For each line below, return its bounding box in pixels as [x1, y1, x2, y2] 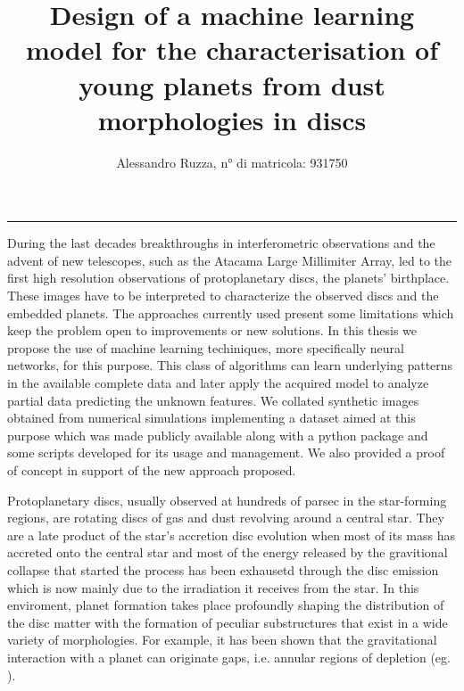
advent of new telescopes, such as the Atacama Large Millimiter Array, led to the [7, 251, 452, 269]
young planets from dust [79, 66, 385, 103]
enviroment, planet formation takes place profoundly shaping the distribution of [7, 596, 444, 614]
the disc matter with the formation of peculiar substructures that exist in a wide [7, 613, 448, 631]
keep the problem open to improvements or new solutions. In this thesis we [7, 321, 418, 340]
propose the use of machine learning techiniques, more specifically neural [7, 338, 404, 357]
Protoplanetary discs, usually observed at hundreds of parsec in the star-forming [7, 490, 447, 509]
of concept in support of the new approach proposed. [7, 461, 296, 479]
